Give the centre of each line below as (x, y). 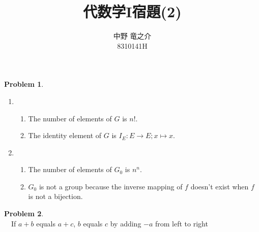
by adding (126, 223)
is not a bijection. (55, 196)
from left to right (182, 223)
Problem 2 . (24, 213)
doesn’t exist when (220, 186)
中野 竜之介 (132, 36)
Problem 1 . (24, 84)
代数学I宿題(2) (132, 11)
